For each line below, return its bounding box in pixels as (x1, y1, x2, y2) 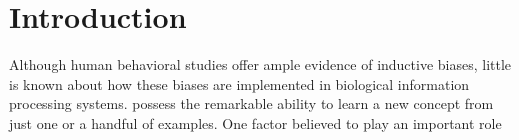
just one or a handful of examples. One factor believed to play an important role (9, 112, 502, 133)
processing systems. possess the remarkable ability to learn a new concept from (9, 93, 494, 114)
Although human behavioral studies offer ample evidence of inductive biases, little (9, 54, 512, 75)
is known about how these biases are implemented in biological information (9, 73, 470, 94)
